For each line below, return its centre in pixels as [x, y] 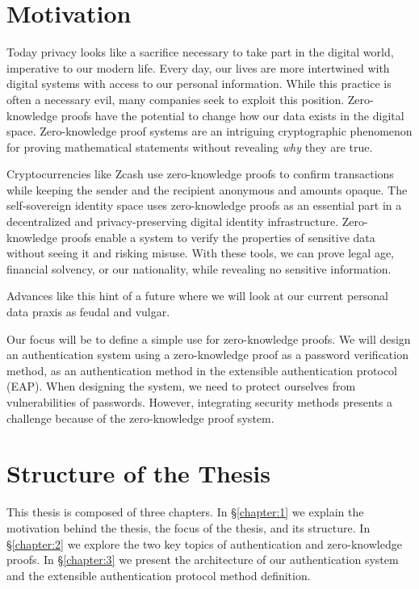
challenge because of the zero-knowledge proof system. [140, 418]
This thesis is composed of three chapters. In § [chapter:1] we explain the [185, 512]
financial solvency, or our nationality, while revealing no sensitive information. [199, 268]
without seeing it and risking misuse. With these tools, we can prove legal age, [201, 253]
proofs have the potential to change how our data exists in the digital [233, 115]
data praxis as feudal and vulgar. [88, 312]
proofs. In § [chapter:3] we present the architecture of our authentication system [203, 560]
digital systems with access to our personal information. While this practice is [199, 84]
